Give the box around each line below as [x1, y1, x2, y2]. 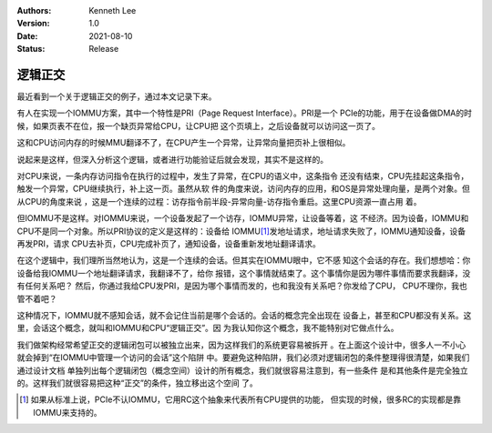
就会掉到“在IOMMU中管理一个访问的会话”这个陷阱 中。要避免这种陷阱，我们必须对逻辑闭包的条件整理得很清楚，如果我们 [16, 352, 470, 363]
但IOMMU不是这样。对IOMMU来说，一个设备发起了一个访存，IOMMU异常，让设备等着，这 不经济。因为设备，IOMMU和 [16, 213, 469, 224]
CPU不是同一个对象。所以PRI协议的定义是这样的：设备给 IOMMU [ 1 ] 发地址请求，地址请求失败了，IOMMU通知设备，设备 [16, 226, 466, 237]
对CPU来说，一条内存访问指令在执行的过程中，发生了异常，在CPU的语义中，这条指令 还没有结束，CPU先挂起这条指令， [16, 171, 469, 182]
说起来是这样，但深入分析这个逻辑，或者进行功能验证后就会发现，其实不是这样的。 [16, 154, 328, 165]
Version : [16, 18, 50, 29]
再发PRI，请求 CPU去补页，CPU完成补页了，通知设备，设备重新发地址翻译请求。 [16, 237, 321, 249]
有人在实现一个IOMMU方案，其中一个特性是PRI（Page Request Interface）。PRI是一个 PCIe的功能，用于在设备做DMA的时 [16, 107, 473, 118]
